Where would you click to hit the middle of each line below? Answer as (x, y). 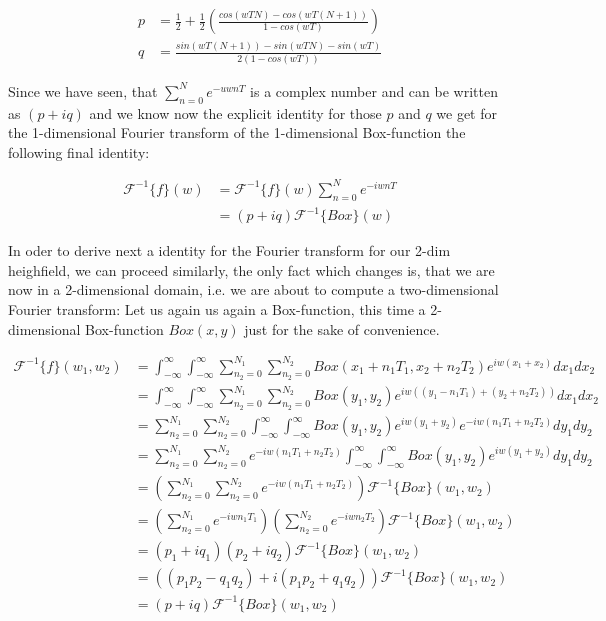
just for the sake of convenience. (342, 328)
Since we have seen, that (83, 90)
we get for (466, 112)
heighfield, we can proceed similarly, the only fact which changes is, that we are (251, 269)
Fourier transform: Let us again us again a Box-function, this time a (217, 308)
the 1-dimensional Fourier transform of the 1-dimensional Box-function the (237, 132)
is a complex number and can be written (374, 90)
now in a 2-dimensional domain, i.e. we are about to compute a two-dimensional (253, 289)
